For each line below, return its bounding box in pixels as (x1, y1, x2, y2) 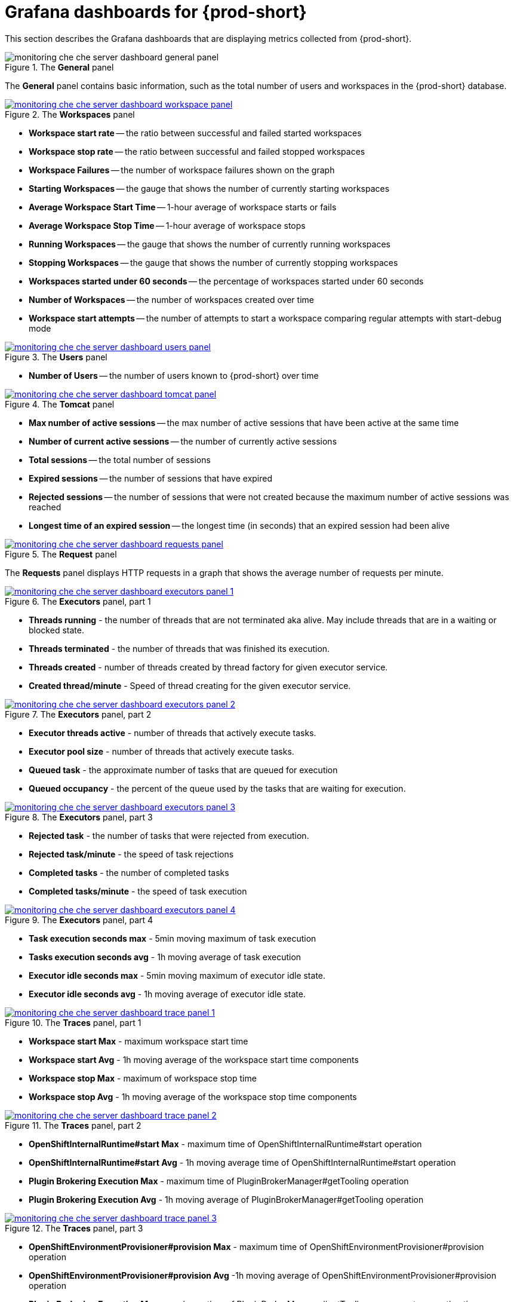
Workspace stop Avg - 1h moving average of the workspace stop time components (29, 1091, 357, 1102)
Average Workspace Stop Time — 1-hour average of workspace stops (29, 220, 306, 231)
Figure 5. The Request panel (5, 549, 117, 559)
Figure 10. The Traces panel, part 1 (5, 1017, 141, 1028)
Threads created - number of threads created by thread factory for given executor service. (29, 661, 388, 672)
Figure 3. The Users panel (5, 351, 107, 362)
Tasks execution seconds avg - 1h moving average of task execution (29, 951, 301, 962)
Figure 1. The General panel (5, 62, 114, 72)
